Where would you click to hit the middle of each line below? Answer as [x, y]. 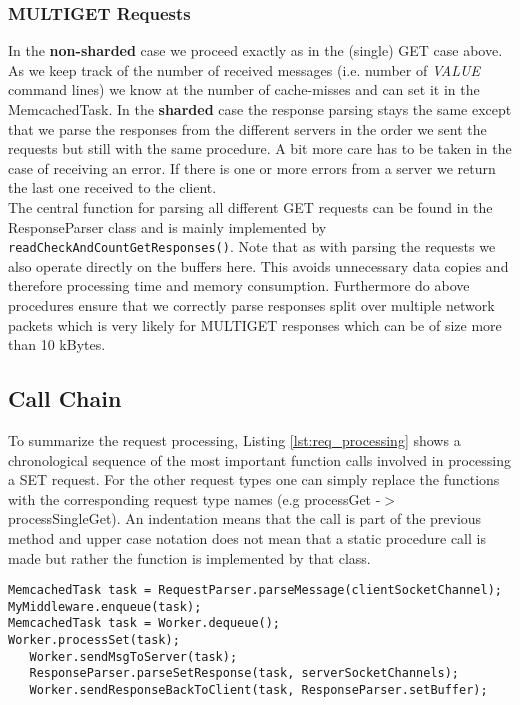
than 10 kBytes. [57, 344]
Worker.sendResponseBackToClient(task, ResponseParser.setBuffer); [258, 690]
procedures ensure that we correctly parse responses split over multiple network [251, 305]
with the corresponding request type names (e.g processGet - [194, 498]
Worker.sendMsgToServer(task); [133, 656]
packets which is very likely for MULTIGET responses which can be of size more [255, 324]
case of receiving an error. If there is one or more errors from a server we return [252, 167]
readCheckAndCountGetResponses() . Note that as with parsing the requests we [252, 246]
